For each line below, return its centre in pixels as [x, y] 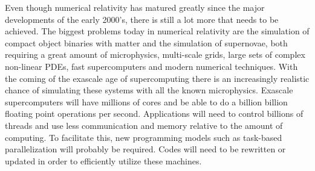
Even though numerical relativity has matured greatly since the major [135, 7]
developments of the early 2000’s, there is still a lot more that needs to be [142, 19]
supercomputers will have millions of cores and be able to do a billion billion [146, 101]
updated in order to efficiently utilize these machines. [103, 160]
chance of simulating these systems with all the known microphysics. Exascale [149, 90]
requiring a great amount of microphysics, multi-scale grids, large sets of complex [155, 54]
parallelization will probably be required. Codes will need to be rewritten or [145, 149]
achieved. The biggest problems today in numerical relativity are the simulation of [157, 31]
